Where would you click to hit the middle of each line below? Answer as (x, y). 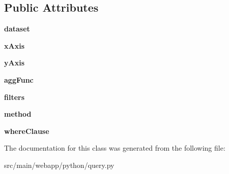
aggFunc (19, 79)
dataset (17, 29)
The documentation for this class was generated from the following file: (115, 148)
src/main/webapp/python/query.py (59, 165)
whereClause (27, 131)
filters (15, 97)
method (18, 114)
